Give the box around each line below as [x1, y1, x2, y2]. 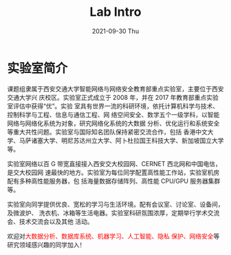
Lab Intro [89, 4, 142, 20]
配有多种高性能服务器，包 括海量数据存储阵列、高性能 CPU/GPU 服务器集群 [7, 176, 221, 185]
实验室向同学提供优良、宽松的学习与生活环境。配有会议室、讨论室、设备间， [7, 200, 224, 208]
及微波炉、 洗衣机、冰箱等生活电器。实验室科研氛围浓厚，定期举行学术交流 [7, 208, 220, 217]
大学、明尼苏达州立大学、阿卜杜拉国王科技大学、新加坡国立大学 [43, 136, 224, 145]
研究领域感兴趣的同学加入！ [7, 241, 86, 249]
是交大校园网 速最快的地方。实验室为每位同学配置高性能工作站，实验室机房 [7, 168, 220, 176]
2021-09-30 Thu [91, 27, 140, 35]
